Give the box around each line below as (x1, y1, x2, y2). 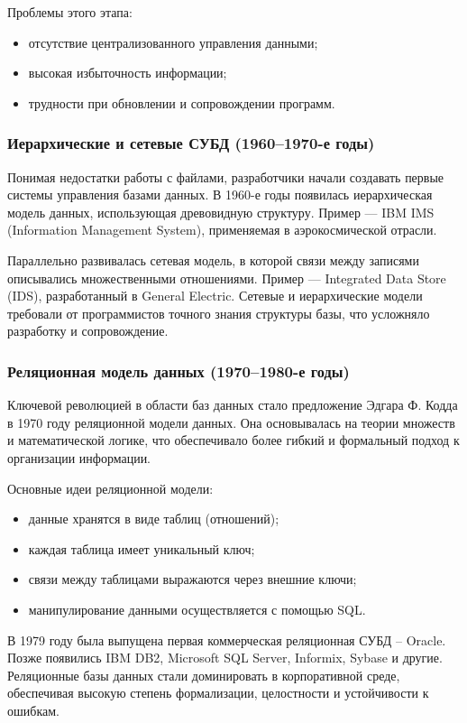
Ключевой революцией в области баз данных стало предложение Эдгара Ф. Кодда (7, 395, 458, 414)
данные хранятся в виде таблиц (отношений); (28, 509, 279, 528)
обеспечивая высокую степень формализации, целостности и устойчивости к (7, 683, 429, 702)
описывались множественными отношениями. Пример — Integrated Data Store (7, 268, 446, 287)
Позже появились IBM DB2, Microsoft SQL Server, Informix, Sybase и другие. (7, 648, 443, 667)
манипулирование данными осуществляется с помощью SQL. (28, 599, 366, 618)
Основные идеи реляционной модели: (7, 478, 214, 497)
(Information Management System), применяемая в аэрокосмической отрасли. (7, 220, 437, 239)
